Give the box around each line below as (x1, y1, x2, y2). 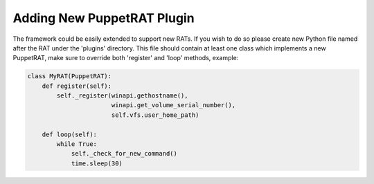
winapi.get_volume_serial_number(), (111, 101, 236, 109)
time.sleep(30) (71, 159, 123, 167)
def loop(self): (42, 130, 97, 138)
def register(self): (42, 82, 112, 90)
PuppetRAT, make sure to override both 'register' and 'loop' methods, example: (12, 54, 239, 62)
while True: (56, 140, 97, 148)
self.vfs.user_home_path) (111, 111, 199, 119)
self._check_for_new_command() (71, 149, 178, 158)
